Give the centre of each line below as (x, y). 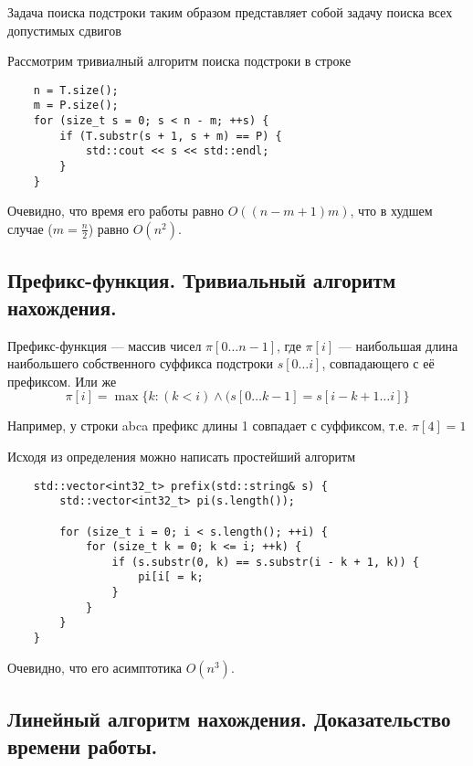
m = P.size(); (76, 106)
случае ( (30, 228)
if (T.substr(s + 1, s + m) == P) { (171, 136)
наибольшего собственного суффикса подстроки (140, 363)
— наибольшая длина (398, 345)
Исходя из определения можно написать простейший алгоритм (181, 456)
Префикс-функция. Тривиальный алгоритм (202, 280)
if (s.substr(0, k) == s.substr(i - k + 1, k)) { (266, 562)
